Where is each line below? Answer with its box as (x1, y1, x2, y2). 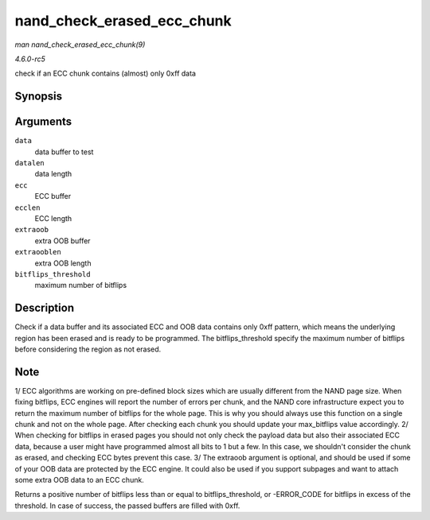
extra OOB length (34, 258, 92, 268)
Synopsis (14, 90, 63, 103)
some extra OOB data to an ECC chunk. (14, 475, 145, 485)
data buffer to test (34, 147, 94, 157)
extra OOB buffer (34, 235, 91, 246)
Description (14, 301, 75, 315)
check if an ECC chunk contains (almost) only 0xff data (14, 68, 197, 79)
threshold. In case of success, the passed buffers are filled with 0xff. (14, 501, 240, 510)
